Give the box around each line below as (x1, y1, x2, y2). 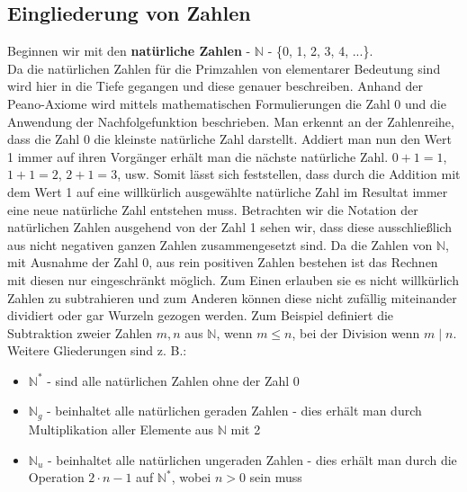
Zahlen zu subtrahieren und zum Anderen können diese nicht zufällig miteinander (7, 288, 457, 307)
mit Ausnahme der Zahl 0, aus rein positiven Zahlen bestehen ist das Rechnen (7, 253, 438, 272)
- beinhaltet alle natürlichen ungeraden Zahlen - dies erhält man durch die (47, 450, 457, 469)
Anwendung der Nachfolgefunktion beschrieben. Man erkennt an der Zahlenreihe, (7, 112, 454, 130)
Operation (28, 468, 85, 487)
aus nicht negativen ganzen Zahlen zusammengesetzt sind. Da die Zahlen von (7, 235, 433, 254)
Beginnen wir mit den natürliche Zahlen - (7, 41, 251, 60)
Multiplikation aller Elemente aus (28, 419, 214, 438)
